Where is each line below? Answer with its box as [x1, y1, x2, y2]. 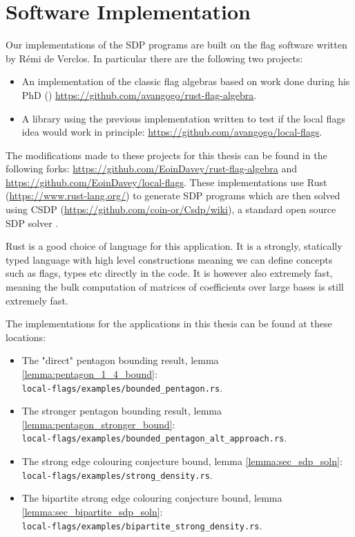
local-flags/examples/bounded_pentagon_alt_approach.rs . [21, 430, 287, 445]
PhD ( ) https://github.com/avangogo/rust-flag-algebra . [21, 87, 257, 102]
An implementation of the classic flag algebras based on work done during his [21, 74, 350, 89]
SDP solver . [6, 215, 59, 230]
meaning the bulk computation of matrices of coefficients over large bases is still [6, 280, 344, 294]
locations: [6, 329, 46, 344]
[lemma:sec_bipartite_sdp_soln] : [21, 504, 163, 518]
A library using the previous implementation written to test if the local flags [21, 111, 345, 125]
